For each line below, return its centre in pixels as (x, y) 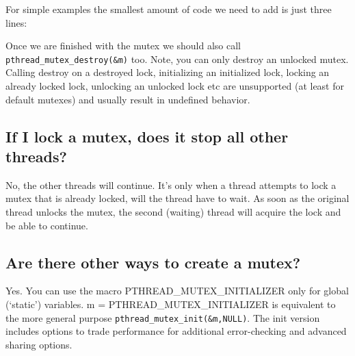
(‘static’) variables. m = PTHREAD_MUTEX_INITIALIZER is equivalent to (171, 304)
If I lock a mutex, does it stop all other (147, 136)
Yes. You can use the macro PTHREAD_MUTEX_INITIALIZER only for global (177, 291)
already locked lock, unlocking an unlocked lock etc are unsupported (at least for (175, 86)
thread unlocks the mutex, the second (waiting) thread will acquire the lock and (173, 212)
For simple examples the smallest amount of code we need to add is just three (169, 9)
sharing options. (39, 344)
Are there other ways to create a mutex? (153, 262)
